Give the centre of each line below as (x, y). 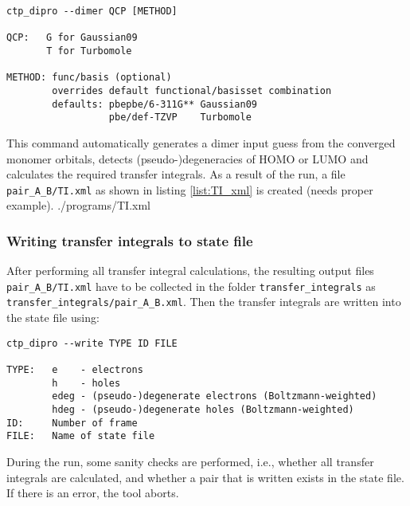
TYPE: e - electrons (75, 369)
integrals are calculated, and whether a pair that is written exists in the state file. (205, 477)
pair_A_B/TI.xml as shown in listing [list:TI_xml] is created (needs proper (190, 189)
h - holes (86, 383)
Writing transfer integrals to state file (130, 240)
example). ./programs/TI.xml (79, 205)
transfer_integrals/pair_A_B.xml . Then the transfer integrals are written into (204, 302)
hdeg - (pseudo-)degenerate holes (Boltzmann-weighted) (203, 409)
